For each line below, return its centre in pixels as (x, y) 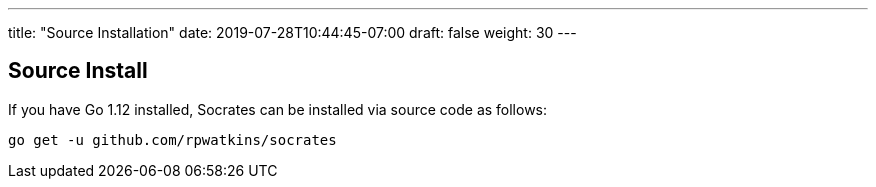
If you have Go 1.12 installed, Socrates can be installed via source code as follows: (278, 109)
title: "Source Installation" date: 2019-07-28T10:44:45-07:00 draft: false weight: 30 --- (292, 32)
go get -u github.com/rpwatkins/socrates (172, 139)
